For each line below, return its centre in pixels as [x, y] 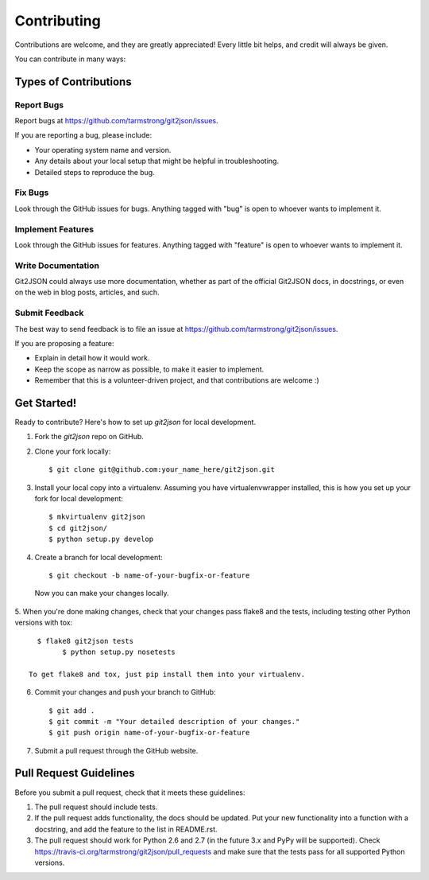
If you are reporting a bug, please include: [83, 135]
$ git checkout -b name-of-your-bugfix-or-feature [149, 575]
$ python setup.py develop [101, 539]
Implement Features [54, 229]
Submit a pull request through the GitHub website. [116, 750]
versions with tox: [44, 623]
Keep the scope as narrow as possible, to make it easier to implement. [149, 369]
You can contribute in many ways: [70, 59]
